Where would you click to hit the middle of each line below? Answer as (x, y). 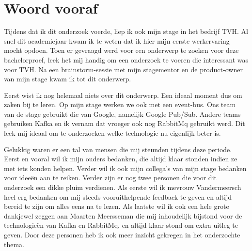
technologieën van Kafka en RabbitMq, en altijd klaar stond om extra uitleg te (121, 225)
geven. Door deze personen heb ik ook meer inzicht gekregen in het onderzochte (122, 235)
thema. (14, 244)
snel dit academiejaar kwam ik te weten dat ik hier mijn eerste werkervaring (117, 40)
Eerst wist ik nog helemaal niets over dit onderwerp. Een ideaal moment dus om (123, 95)
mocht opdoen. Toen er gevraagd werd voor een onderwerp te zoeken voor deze (121, 50)
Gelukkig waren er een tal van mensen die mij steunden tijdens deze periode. (118, 149)
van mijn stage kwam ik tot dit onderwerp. (68, 79)
